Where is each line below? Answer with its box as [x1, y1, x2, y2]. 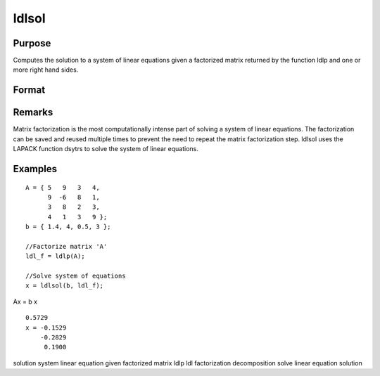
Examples [13, 162, 58, 175]
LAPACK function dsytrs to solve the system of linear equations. [13, 145, 198, 153]
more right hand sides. [13, 65, 79, 74]
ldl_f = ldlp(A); [25, 252, 85, 260]
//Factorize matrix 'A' [25, 242, 108, 250]
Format [13, 84, 46, 96]
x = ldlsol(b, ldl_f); [25, 282, 104, 290]
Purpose [13, 37, 51, 49]
